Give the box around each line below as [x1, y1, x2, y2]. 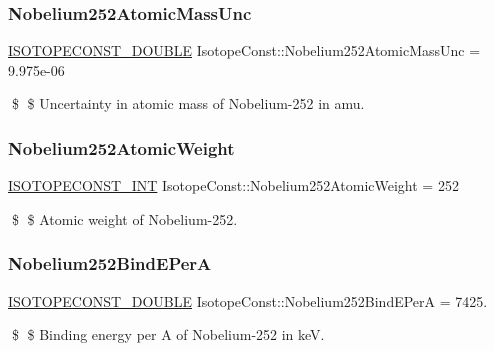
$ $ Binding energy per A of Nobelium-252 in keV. [11, 324, 325, 345]
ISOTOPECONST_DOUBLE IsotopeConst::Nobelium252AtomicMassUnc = [8, 40, 481, 61]
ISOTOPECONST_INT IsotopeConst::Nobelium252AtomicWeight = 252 [8, 175, 459, 196]
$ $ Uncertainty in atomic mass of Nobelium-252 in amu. [11, 93, 365, 114]
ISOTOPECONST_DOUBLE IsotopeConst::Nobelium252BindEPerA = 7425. [8, 290, 488, 311]
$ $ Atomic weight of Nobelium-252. [11, 208, 238, 229]
